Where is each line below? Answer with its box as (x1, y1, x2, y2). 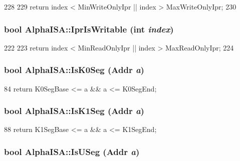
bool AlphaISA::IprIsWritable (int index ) (4, 22, 174, 35)
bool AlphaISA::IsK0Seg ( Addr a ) (4, 63, 144, 76)
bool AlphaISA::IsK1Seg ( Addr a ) (4, 104, 144, 117)
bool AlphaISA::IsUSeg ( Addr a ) (4, 145, 140, 157)
